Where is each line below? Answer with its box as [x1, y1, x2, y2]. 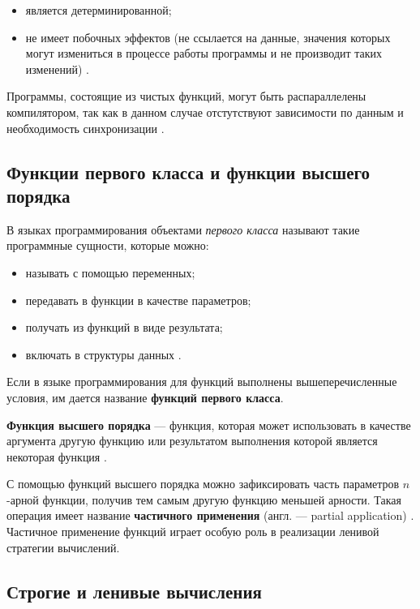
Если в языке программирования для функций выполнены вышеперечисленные [6, 373, 397, 390]
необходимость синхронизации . [6, 119, 165, 136]
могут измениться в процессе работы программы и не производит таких [25, 45, 383, 62]
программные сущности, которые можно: [6, 237, 209, 254]
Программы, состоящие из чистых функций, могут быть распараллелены [6, 88, 366, 105]
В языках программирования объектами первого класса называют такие [6, 221, 360, 238]
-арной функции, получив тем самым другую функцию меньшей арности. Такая [6, 491, 402, 508]
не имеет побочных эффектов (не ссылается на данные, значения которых [25, 28, 391, 45]
